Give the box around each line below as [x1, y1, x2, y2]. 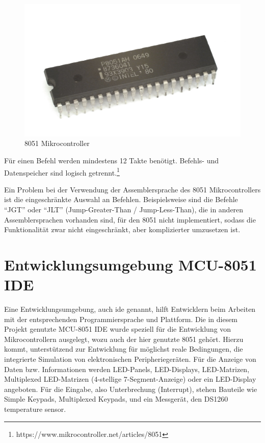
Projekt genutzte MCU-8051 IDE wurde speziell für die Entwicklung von [4, 324, 231, 334]
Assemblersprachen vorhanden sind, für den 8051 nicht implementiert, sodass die [4, 214, 256, 225]
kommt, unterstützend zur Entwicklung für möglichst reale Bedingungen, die [4, 343, 243, 354]
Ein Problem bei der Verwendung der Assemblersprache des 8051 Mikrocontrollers [4, 184, 261, 194]
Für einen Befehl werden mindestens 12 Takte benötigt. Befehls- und [4, 155, 219, 165]
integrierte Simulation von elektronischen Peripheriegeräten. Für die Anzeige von [4, 354, 256, 364]
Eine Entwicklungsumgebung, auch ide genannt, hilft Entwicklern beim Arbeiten [4, 304, 256, 314]
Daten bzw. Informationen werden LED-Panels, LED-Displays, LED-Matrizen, [4, 363, 250, 374]
